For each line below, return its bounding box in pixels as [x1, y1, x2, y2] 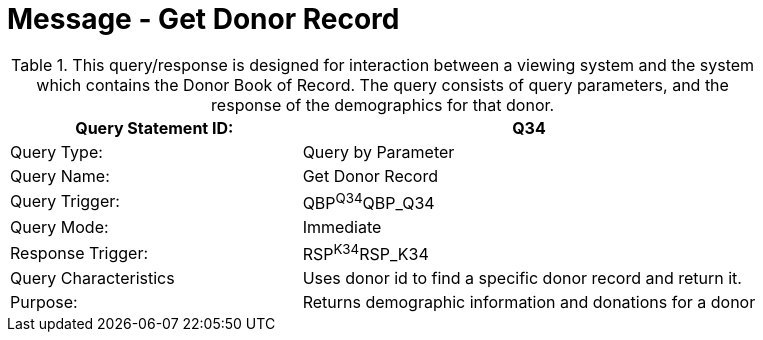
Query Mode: [10, 217, 109, 238]
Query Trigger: [10, 191, 120, 212]
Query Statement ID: [75, 117, 234, 138]
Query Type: [10, 141, 103, 162]
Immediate [302, 217, 382, 238]
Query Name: [10, 165, 110, 186]
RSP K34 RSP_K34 [302, 241, 429, 265]
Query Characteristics [10, 268, 175, 289]
